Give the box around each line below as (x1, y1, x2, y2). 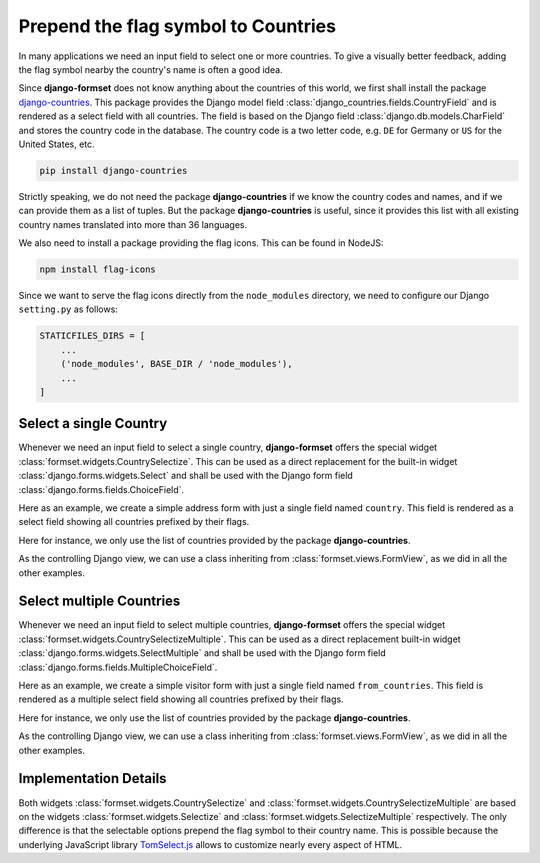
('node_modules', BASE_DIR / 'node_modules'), (60, 358, 294, 370)
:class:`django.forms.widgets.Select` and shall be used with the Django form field (18, 470, 354, 482)
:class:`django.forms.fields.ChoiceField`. (18, 483, 185, 495)
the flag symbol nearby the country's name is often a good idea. (18, 63, 284, 75)
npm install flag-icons (39, 264, 157, 275)
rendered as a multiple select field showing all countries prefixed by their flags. (18, 693, 344, 705)
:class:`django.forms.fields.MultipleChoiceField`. (18, 661, 218, 673)
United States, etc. (18, 138, 95, 150)
